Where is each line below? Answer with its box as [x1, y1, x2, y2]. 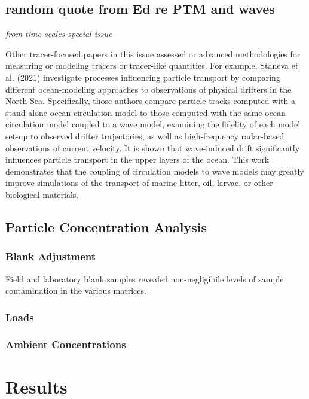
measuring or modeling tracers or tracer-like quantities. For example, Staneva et [5, 59, 299, 72]
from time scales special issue [5, 28, 112, 40]
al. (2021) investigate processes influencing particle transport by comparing [5, 71, 280, 83]
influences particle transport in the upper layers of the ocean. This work [5, 153, 270, 166]
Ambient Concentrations [5, 337, 126, 352]
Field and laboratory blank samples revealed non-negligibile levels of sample [5, 272, 284, 285]
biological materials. [5, 188, 79, 200]
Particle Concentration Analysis [5, 217, 207, 236]
